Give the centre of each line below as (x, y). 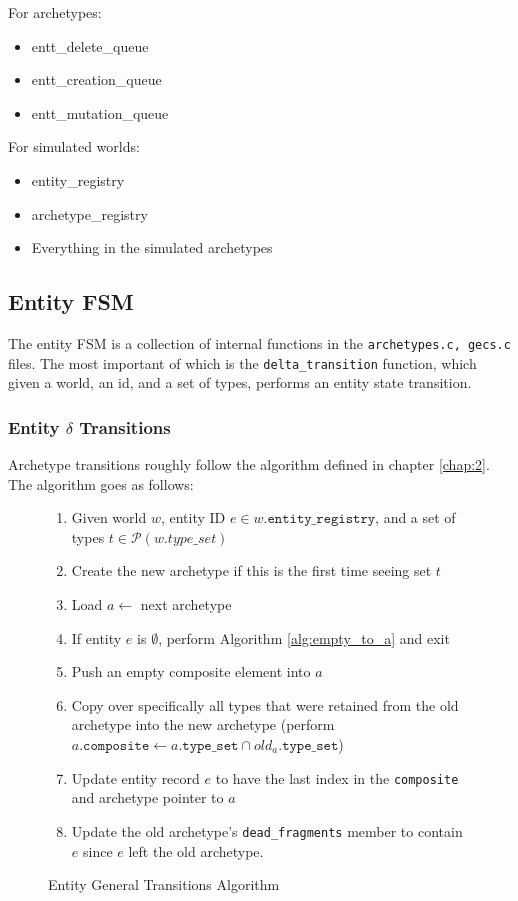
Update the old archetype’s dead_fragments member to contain (267, 830)
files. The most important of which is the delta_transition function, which (242, 362)
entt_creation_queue (96, 79)
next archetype (186, 604)
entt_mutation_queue (100, 112)
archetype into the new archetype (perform (203, 724)
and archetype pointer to (147, 797)
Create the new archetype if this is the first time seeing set (251, 570)
